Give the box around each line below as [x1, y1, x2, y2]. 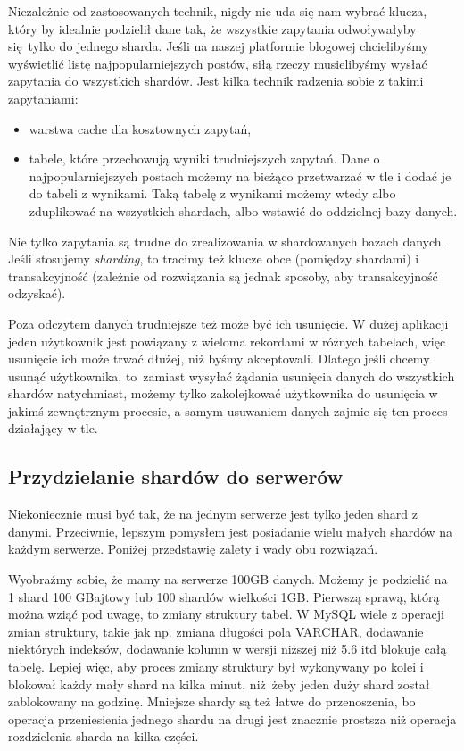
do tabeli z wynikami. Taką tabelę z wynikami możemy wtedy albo [29, 184, 396, 203]
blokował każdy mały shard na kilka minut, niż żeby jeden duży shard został [8, 674, 430, 693]
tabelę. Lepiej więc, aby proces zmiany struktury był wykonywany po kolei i [8, 657, 424, 676]
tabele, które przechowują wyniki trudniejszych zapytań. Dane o [29, 149, 380, 168]
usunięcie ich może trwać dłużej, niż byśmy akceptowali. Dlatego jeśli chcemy [8, 349, 430, 368]
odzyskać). [8, 284, 66, 303]
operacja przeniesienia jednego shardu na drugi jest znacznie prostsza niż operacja [8, 709, 457, 728]
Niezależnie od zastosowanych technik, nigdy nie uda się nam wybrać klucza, [8, 2, 427, 20]
